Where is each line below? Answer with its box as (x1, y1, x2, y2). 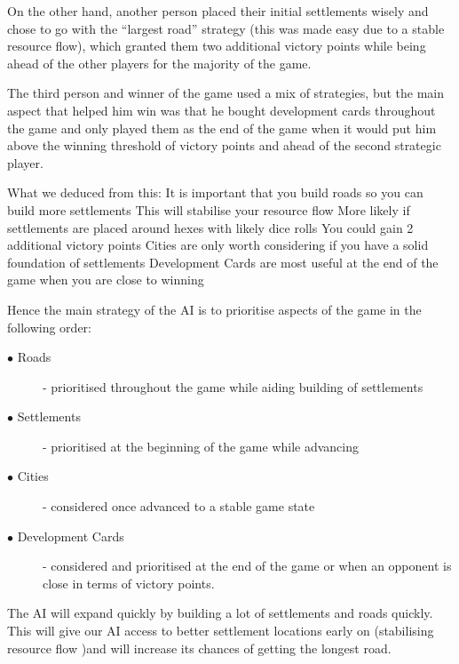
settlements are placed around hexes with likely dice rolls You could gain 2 (7, 218, 414, 236)
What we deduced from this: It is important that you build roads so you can (7, 183, 423, 202)
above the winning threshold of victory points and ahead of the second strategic (7, 136, 441, 155)
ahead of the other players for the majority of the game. (7, 53, 312, 72)
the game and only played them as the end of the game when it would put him (7, 118, 437, 137)
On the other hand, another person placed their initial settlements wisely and (7, 2, 429, 20)
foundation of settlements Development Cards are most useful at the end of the (7, 252, 439, 271)
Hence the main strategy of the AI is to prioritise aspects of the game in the (7, 300, 422, 318)
